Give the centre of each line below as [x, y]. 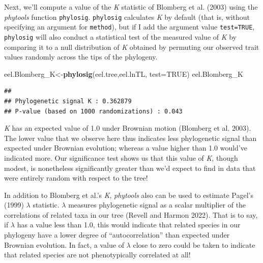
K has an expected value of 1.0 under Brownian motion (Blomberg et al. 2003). [128, 128]
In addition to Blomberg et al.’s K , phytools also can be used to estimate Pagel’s [129, 195]
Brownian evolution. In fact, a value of [64, 244]
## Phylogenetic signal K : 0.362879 [68, 101]
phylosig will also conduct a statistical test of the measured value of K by [120, 36]
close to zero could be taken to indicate [194, 244]
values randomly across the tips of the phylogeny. [81, 57]
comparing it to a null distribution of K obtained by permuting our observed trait [132, 47]
